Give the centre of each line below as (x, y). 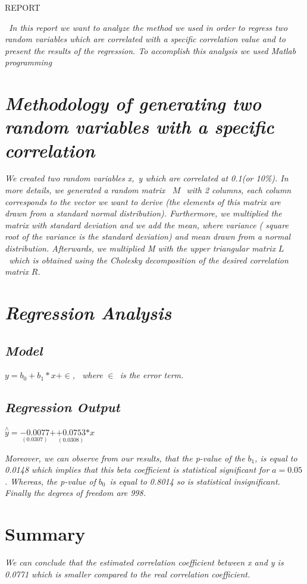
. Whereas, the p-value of (51, 481)
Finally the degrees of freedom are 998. (75, 493)
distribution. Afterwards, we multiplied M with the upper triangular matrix (140, 248)
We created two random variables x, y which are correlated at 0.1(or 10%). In (147, 178)
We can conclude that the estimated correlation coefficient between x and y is (144, 562)
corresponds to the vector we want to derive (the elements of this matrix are (143, 201)
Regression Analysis (88, 313)
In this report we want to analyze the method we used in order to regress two (148, 27)
